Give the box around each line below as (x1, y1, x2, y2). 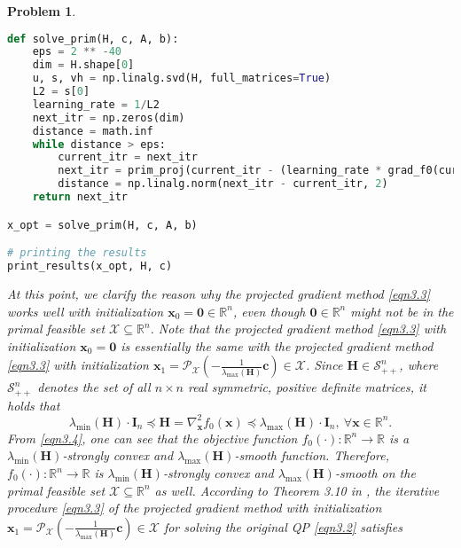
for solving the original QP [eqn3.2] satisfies (163, 517, 402, 536)
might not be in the (350, 301, 454, 320)
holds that (7, 395, 60, 414)
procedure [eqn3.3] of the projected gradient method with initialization (7, 498, 382, 517)
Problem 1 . (7, 2, 76, 20)
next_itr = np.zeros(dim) (32, 111, 185, 124)
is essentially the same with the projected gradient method (121, 336, 434, 355)
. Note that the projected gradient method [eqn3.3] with (150, 319, 447, 338)
